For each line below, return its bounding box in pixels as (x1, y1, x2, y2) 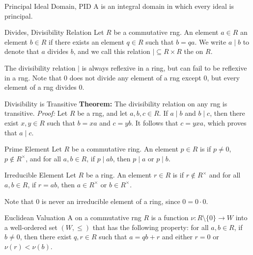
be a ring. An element (85, 170, 152, 180)
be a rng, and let (77, 108, 128, 118)
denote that (4, 46, 39, 56)
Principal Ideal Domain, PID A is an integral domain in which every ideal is (4, 1, 234, 11)
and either (162, 231, 193, 242)
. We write (195, 36, 226, 47)
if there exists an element (49, 36, 124, 47)
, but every (207, 72, 240, 82)
